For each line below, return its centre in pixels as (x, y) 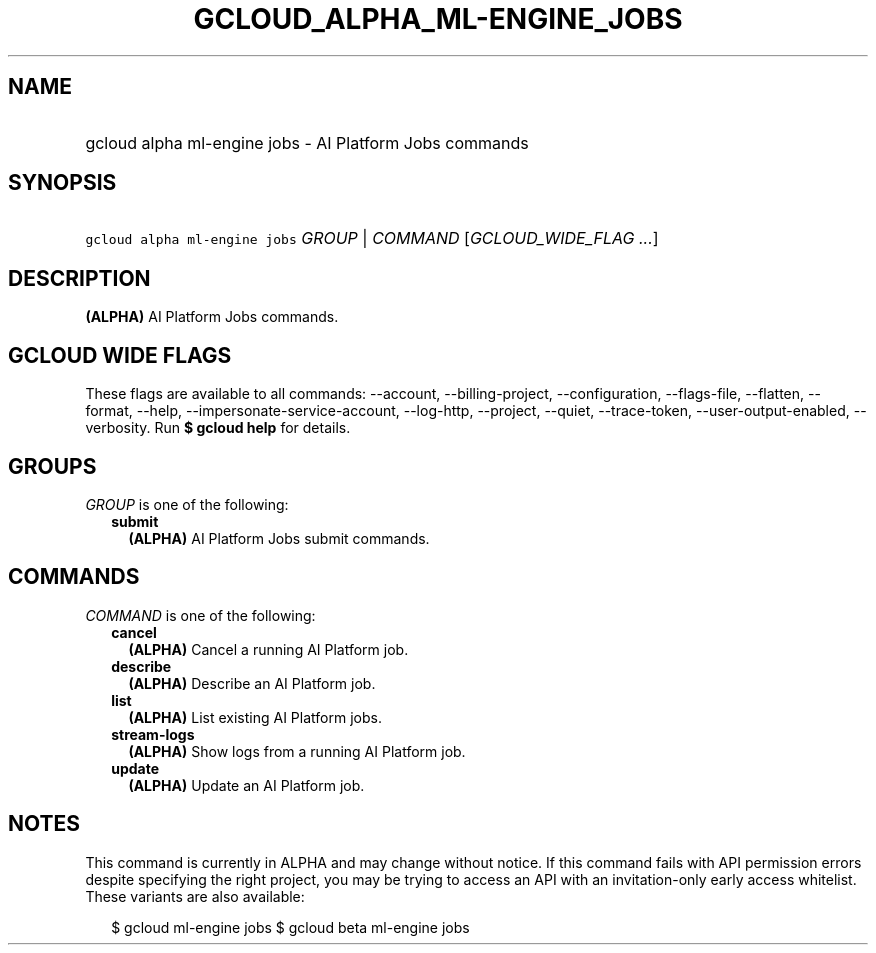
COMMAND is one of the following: (200, 615)
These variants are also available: (195, 896)
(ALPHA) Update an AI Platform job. (246, 785)
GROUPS (52, 466)
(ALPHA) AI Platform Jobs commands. (212, 317)
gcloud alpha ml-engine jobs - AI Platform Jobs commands (307, 142)
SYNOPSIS (62, 183)
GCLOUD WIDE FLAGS (120, 355)
